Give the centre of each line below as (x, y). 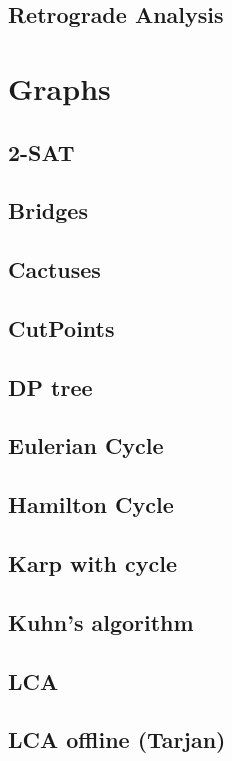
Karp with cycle (93, 563)
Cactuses (54, 269)
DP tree (50, 386)
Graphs (59, 87)
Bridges (48, 210)
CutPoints (61, 327)
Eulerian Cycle (86, 445)
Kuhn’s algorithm (101, 621)
